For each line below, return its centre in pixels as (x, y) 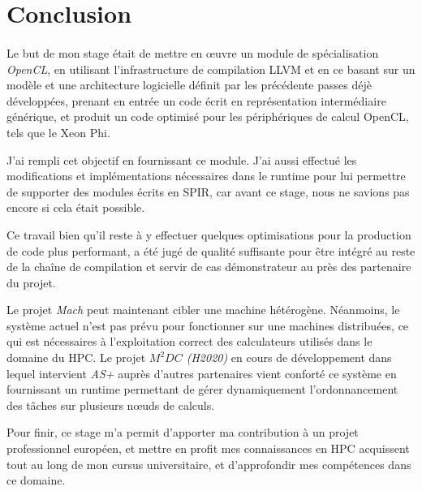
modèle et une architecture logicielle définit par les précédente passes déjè (189, 85)
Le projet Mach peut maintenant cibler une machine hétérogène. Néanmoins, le (203, 310)
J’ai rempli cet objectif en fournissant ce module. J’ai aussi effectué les (182, 159)
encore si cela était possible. (76, 207)
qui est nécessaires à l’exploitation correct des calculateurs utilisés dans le (189, 341)
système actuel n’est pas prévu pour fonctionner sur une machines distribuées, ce (208, 325)
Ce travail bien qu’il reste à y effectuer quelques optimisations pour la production (209, 234)
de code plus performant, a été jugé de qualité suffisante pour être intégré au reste (211, 250)
